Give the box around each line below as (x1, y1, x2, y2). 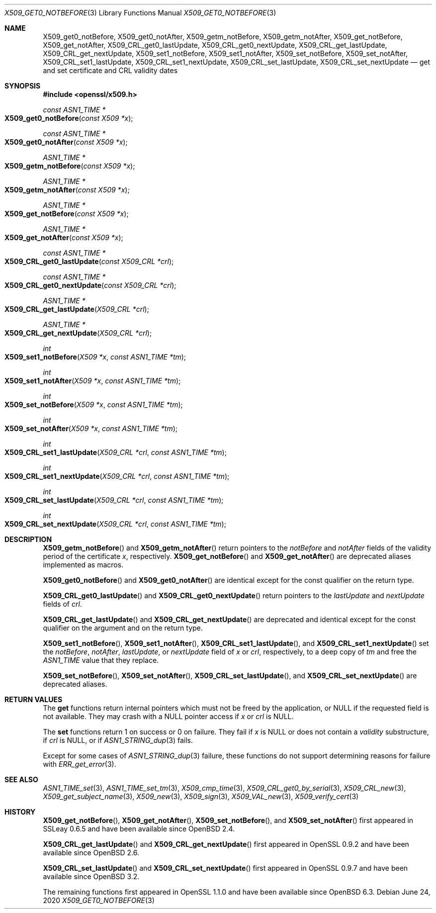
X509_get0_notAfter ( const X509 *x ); (4, 138, 128, 146)
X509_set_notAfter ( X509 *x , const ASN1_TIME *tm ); (4, 424, 177, 433)
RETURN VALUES (4, 695, 63, 704)
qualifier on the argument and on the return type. (43, 624, 203, 632)
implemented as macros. (43, 560, 124, 569)
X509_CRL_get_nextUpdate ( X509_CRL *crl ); (4, 329, 152, 337)
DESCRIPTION (4, 535, 52, 544)
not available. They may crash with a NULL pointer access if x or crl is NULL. (43, 712, 294, 721)
